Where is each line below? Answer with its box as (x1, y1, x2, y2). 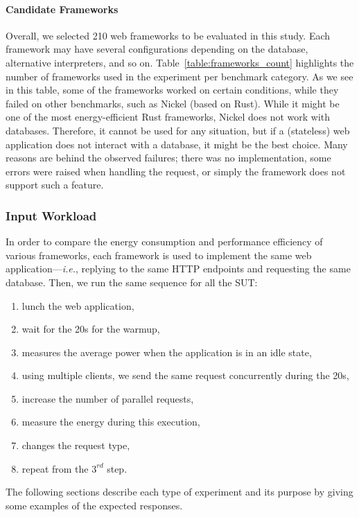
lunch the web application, (21, 298, 134, 313)
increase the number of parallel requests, (21, 391, 194, 405)
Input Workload (6, 207, 97, 224)
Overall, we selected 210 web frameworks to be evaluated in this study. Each (6, 28, 331, 42)
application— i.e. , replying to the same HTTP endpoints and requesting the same (6, 261, 351, 276)
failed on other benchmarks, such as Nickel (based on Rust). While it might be (6, 96, 340, 110)
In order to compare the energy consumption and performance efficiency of (6, 234, 323, 249)
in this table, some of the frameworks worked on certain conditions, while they (6, 82, 339, 97)
